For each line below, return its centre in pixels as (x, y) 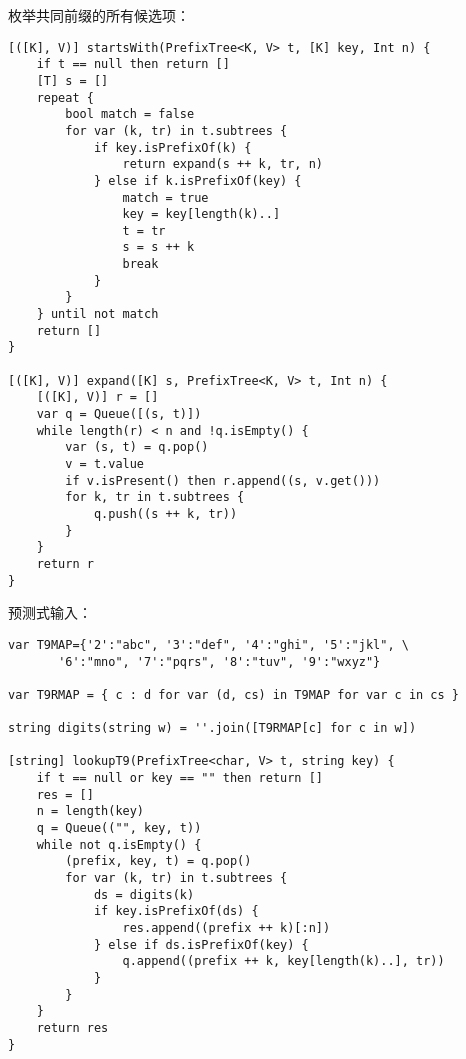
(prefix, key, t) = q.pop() (158, 861)
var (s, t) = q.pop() (137, 447)
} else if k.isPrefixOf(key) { (197, 180)
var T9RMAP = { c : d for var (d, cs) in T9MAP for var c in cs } (234, 694)
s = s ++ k (158, 247)
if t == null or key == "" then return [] (179, 778)
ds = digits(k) (144, 894)
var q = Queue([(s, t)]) (119, 414)
